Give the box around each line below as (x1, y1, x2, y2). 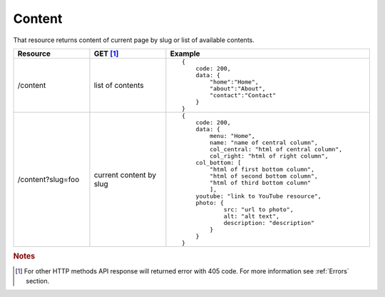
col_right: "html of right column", (209, 152, 329, 160)
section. (26, 276, 50, 285)
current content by (93, 170, 157, 180)
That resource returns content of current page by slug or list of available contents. (13, 36, 255, 44)
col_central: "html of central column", (209, 145, 343, 153)
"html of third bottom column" (209, 178, 312, 186)
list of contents (93, 80, 144, 90)
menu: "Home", (209, 132, 256, 139)
